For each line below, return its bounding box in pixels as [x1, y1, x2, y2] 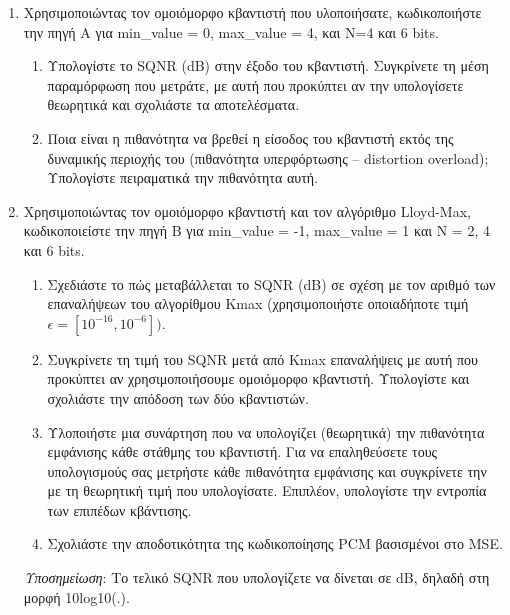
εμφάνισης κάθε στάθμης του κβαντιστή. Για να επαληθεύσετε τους [47, 441, 438, 462]
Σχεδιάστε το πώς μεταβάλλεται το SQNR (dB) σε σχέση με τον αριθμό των [47, 273, 496, 294]
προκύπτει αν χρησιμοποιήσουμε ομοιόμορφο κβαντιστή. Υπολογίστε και [47, 368, 470, 389]
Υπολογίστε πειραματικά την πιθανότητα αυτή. [47, 167, 319, 188]
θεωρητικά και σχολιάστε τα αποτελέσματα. [47, 94, 300, 115]
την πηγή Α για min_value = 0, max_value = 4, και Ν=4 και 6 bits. [23, 21, 439, 42]
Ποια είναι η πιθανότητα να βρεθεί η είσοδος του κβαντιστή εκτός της [47, 127, 454, 148]
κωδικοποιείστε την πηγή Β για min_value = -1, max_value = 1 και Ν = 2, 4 [23, 220, 490, 241]
